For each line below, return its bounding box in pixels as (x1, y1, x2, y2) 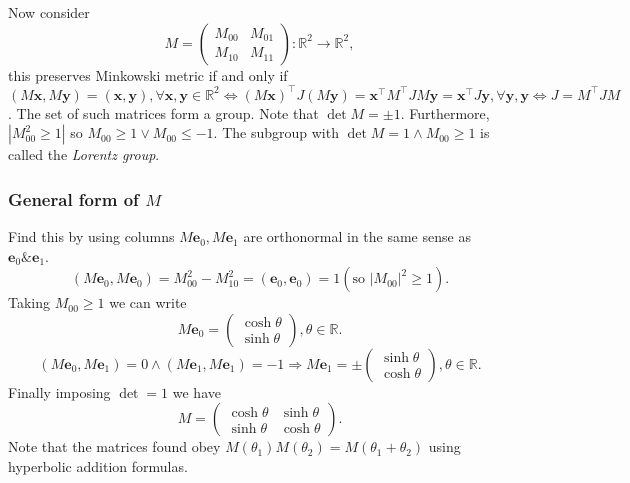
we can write (109, 292, 187, 313)
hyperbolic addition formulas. (8, 456, 188, 477)
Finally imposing (8, 381, 111, 402)
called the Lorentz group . (8, 144, 160, 165)
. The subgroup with (213, 122, 339, 143)
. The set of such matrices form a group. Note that (8, 102, 319, 123)
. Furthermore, (400, 102, 490, 123)
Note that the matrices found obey (8, 436, 221, 457)
